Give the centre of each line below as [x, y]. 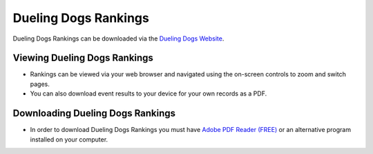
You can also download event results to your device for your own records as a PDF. [149, 93]
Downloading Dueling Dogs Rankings [94, 113]
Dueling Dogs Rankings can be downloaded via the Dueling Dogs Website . [118, 38]
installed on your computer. [69, 139]
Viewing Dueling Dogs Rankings [83, 58]
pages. [40, 84]
